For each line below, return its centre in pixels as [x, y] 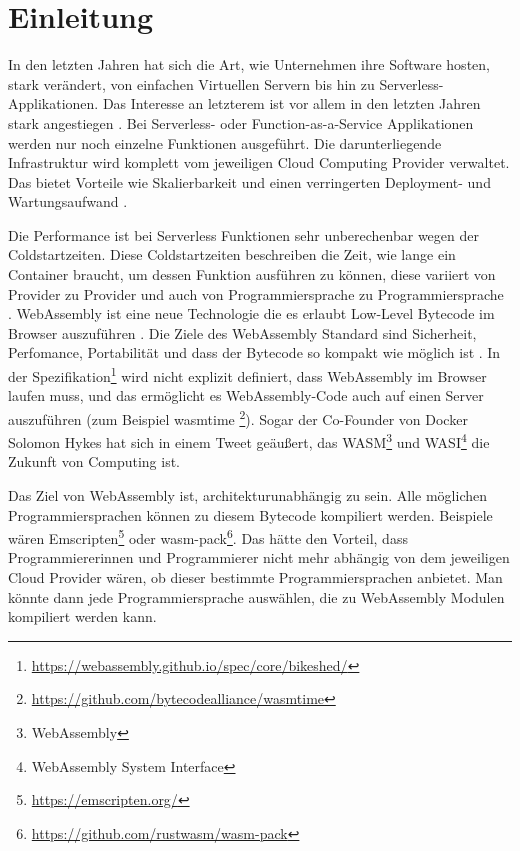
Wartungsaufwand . [68, 201]
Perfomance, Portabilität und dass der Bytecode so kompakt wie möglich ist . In [254, 352]
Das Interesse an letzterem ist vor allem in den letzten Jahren [291, 103]
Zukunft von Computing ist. [94, 461]
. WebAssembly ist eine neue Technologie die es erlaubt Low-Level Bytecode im [251, 313]
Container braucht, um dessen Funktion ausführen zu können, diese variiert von [252, 274]
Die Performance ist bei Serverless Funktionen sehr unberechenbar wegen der [243, 234]
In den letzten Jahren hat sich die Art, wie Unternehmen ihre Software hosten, [249, 64]
